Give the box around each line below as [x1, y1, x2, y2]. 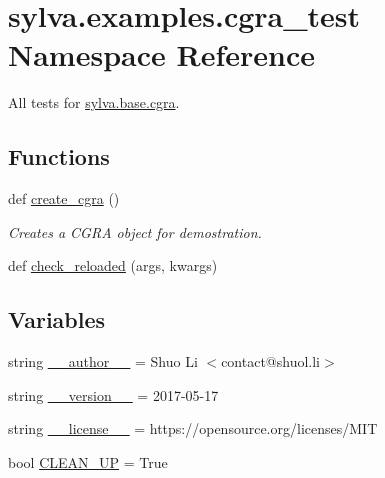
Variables [8, 304, 106, 335]
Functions [8, 141, 110, 172]
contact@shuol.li [221, 351, 320, 372]
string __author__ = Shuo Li [8, 351, 198, 372]
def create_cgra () [8, 188, 120, 209]
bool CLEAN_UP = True [8, 451, 168, 472]
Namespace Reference [8, 34, 315, 75]
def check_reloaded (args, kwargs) [8, 255, 218, 276]
